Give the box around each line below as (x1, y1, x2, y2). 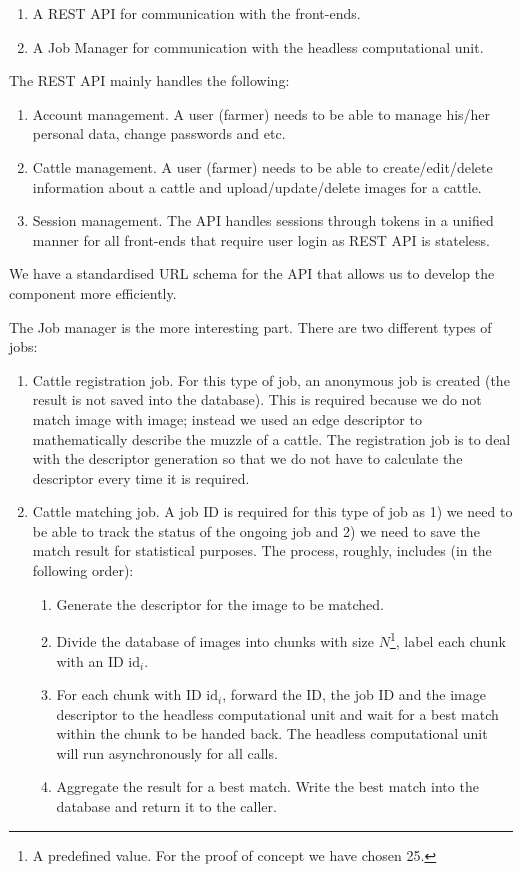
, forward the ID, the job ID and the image (222, 684, 486, 705)
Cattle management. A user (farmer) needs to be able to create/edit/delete (32, 156, 493, 177)
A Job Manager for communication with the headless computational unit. (32, 36, 484, 57)
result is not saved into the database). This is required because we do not (32, 389, 482, 410)
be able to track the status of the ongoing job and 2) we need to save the (32, 520, 480, 541)
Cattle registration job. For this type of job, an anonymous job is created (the (32, 369, 510, 390)
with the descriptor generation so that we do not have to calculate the (32, 448, 463, 469)
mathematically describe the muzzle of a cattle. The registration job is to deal (32, 428, 511, 449)
